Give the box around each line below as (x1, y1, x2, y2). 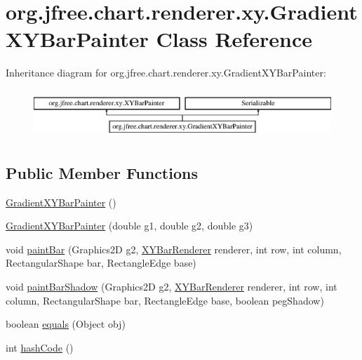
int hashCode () (6, 340, 74, 354)
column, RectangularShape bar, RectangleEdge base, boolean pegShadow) (6, 293, 324, 307)
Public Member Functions (6, 161, 198, 183)
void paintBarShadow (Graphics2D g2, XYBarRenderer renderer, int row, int (6, 279, 337, 293)
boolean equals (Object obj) (6, 316, 126, 331)
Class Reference (156, 25, 312, 53)
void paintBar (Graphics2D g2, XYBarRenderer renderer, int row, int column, (6, 241, 342, 256)
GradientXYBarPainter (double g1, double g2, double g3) (6, 218, 253, 233)
